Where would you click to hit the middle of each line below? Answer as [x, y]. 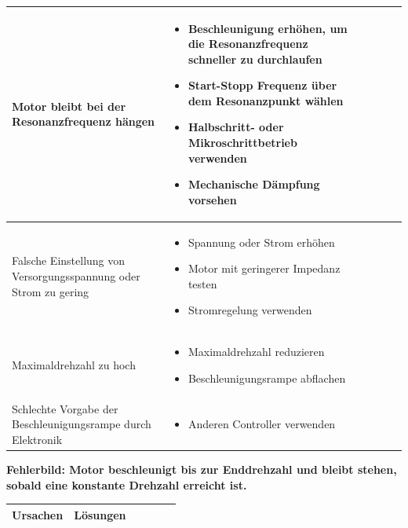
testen [202, 283]
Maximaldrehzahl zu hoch [74, 365]
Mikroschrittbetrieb [242, 143]
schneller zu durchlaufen [255, 59]
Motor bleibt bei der [69, 106]
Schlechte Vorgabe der [65, 408]
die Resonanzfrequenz [248, 44]
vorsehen [212, 199]
